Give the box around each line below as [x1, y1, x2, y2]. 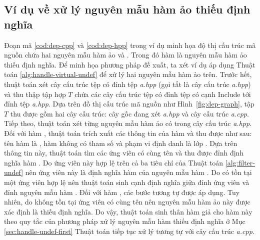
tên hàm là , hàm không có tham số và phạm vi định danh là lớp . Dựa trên [4, 137, 237, 148]
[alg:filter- [225, 157, 255, 167]
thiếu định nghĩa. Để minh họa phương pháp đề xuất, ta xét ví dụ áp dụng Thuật [4, 59, 255, 69]
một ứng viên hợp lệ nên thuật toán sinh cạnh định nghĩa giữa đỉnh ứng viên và [4, 176, 249, 187]
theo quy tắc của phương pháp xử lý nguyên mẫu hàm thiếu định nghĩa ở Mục [4, 216, 245, 226]
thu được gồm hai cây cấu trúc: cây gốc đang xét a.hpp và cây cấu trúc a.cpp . [10, 108, 249, 118]
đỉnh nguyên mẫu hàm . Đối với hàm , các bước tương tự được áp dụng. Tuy [4, 186, 240, 197]
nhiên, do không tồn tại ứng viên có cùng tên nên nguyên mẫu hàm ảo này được [4, 196, 250, 207]
